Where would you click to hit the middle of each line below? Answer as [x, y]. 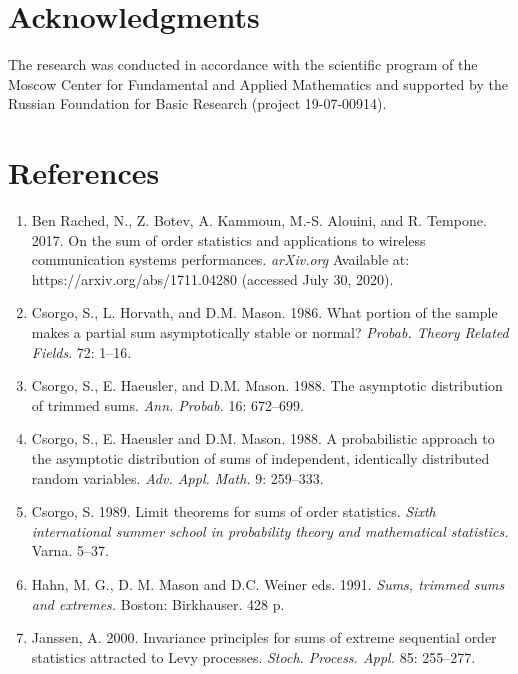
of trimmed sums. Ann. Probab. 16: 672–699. [167, 404]
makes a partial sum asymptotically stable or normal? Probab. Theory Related [270, 332]
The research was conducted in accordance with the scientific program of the [243, 64]
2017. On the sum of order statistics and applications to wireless [228, 239]
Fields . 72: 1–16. [81, 351]
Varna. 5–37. [70, 550]
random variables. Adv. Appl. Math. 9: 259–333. [177, 477]
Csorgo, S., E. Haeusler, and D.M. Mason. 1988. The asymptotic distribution [267, 385]
